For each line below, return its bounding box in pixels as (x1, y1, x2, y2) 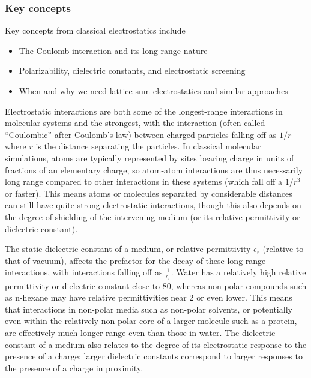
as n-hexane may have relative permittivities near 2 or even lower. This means (5, 291, 292, 304)
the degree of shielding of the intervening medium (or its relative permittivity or (5, 210, 300, 223)
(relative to (262, 242, 304, 255)
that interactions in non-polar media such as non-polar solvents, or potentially (5, 302, 292, 315)
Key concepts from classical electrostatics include (5, 24, 186, 37)
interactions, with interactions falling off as (5, 266, 163, 278)
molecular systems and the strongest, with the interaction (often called (5, 116, 265, 129)
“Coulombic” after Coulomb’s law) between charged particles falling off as (5, 128, 277, 140)
